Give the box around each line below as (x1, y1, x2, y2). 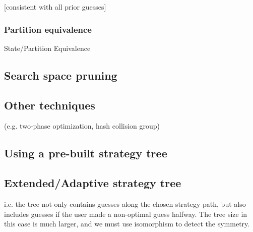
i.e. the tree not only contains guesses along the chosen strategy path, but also (4, 198, 246, 209)
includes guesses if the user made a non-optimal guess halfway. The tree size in (4, 208, 247, 219)
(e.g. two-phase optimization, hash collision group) (4, 121, 160, 131)
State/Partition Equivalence (4, 42, 91, 53)
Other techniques (4, 97, 95, 112)
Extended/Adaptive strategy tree (4, 175, 181, 191)
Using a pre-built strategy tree (4, 145, 167, 161)
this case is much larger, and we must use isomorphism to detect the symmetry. (4, 218, 250, 229)
